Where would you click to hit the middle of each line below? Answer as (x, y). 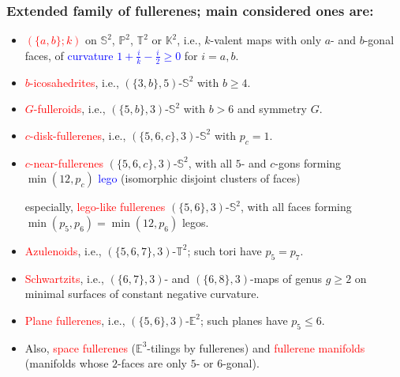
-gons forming (308, 162)
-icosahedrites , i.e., (74, 82)
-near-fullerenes (66, 162)
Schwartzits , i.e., (64, 278)
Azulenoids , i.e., (63, 250)
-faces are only (153, 363)
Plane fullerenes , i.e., (75, 320)
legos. (195, 222)
